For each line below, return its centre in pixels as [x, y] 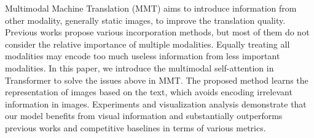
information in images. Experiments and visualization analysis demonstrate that [156, 103]
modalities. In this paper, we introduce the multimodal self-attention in [139, 67]
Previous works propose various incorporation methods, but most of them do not [157, 32]
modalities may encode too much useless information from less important [143, 56]
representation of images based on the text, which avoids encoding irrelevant [149, 92]
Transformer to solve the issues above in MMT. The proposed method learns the [157, 80]
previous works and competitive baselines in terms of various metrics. [135, 127]
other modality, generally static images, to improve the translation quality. [145, 20]
